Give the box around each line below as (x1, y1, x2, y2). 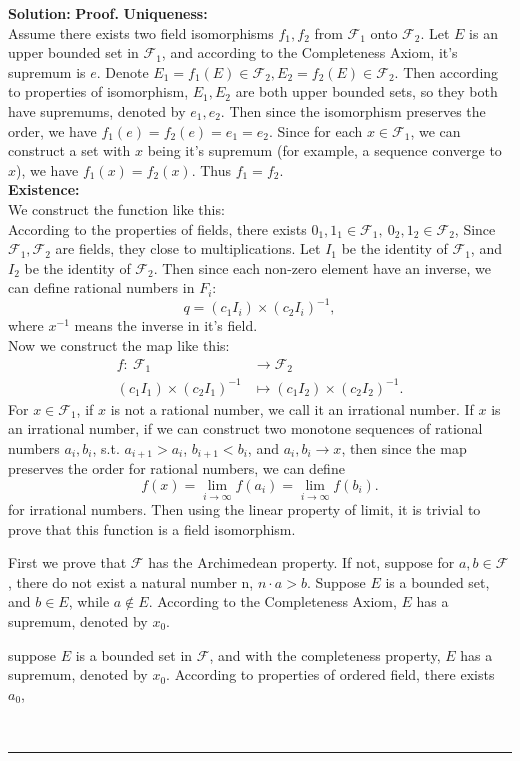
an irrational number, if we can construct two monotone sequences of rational (8, 418, 483, 439)
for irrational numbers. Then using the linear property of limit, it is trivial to (8, 499, 481, 520)
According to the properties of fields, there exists (8, 218, 307, 239)
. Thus (191, 159, 231, 180)
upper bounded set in (8, 42, 139, 63)
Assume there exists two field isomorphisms (8, 22, 274, 43)
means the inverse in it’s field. (74, 315, 258, 336)
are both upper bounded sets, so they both (235, 81, 498, 102)
